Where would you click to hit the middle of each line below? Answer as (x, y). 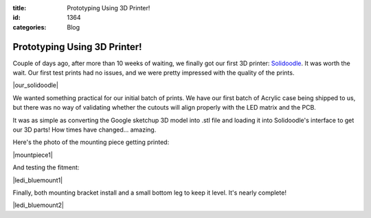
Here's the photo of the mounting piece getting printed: (91, 142)
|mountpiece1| (33, 155)
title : (20, 8)
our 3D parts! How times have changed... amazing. (85, 130)
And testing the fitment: (46, 167)
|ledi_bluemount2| (38, 205)
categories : (30, 27)
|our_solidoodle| (35, 85)
